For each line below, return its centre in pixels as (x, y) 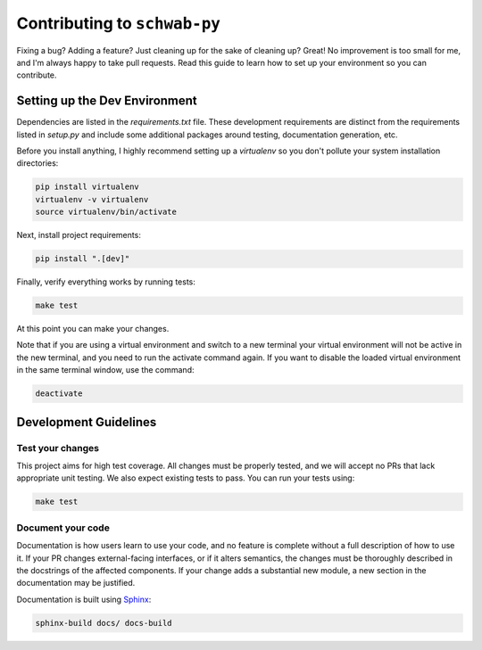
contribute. (37, 75)
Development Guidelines (87, 422)
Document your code (63, 528)
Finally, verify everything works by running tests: (106, 282)
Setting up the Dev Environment (107, 101)
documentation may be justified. (76, 583)
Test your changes (58, 448)
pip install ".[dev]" (83, 259)
